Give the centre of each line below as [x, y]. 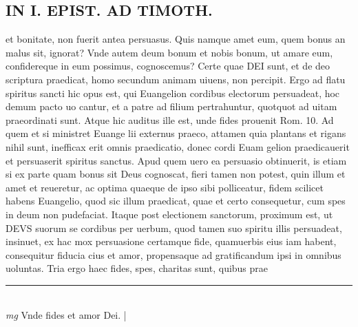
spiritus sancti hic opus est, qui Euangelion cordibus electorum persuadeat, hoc [173, 93]
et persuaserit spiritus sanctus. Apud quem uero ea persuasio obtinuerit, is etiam [176, 160]
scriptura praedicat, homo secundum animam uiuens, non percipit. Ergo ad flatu [176, 79]
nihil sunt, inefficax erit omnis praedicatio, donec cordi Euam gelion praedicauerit [178, 146]
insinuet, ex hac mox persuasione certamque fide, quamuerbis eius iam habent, [171, 241]
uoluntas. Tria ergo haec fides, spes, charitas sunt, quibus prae [137, 268]
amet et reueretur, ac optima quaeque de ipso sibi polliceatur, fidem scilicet [165, 187]
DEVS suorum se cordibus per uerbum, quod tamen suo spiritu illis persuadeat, [174, 228]
